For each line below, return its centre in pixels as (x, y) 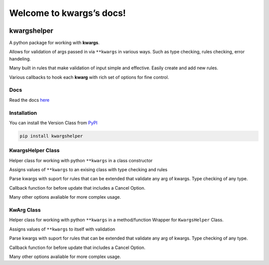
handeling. (20, 59)
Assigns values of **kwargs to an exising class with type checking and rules (88, 170)
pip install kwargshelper (51, 136)
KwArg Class (25, 210)
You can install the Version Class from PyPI (53, 123)
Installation (23, 113)
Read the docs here (29, 100)
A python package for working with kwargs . (54, 43)
